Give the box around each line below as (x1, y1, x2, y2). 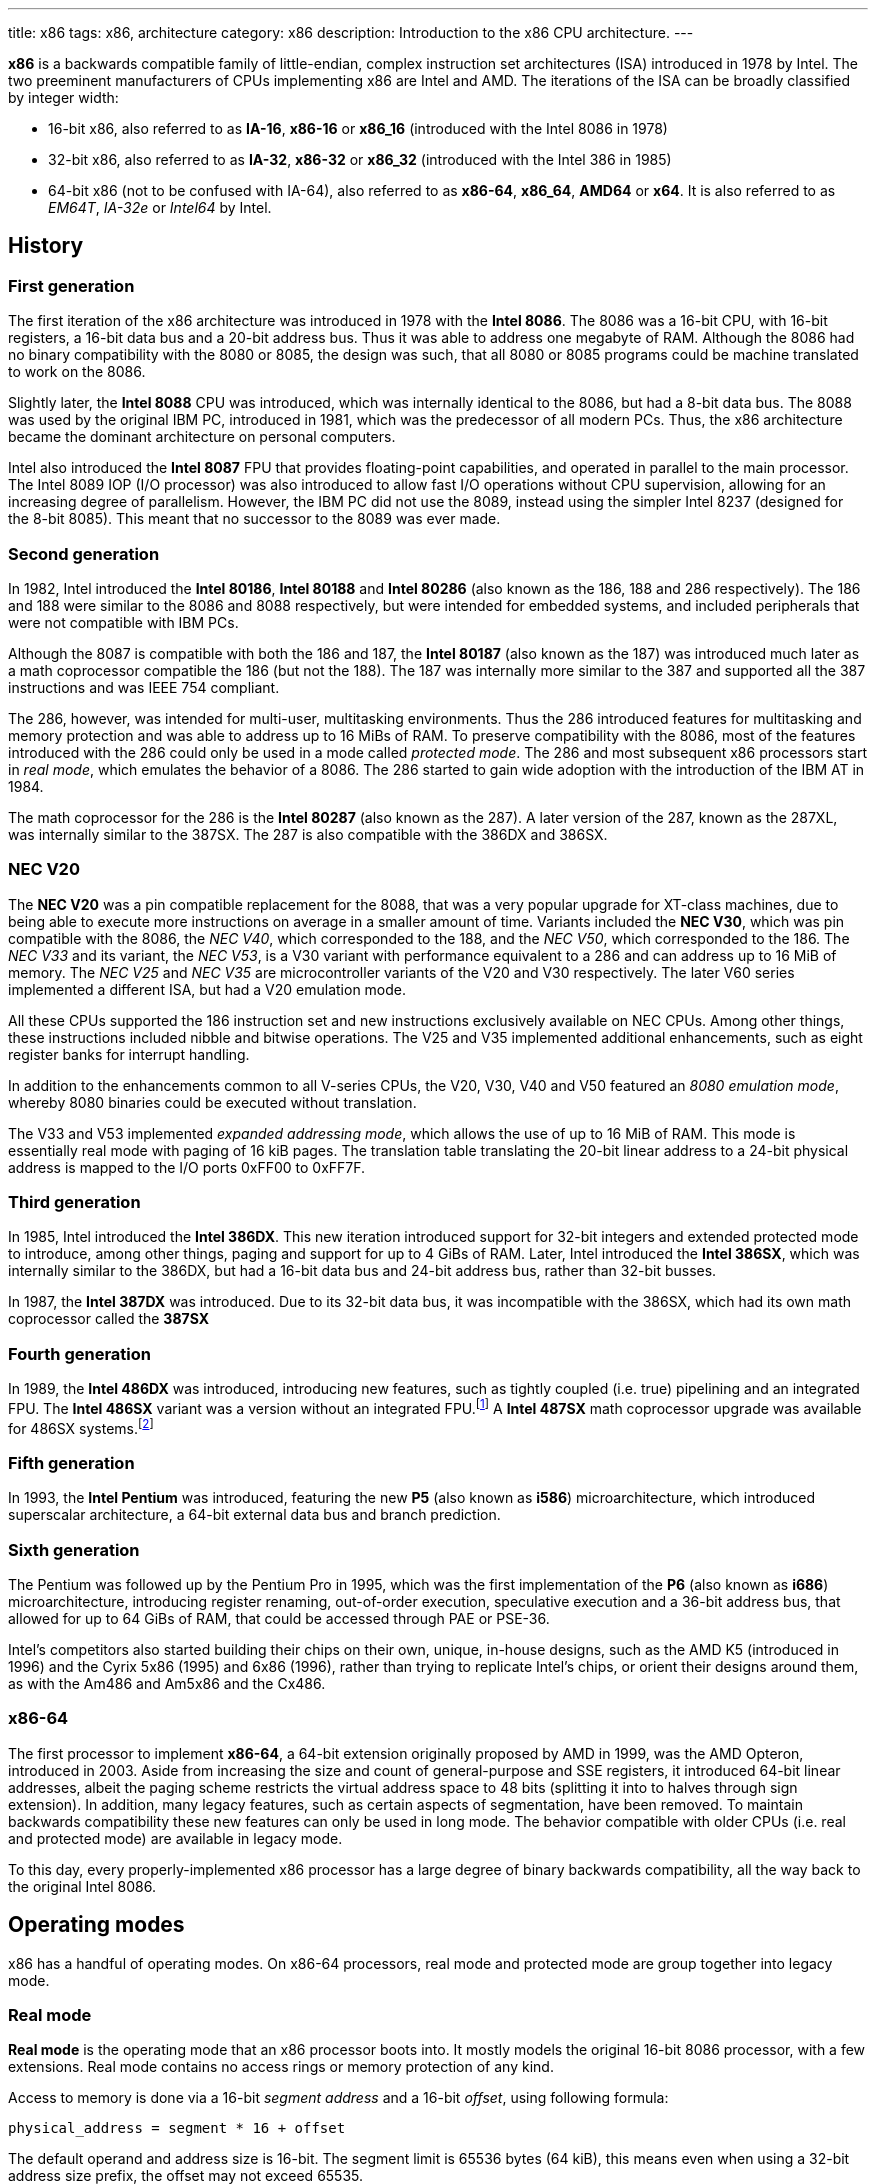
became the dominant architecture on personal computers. (8, 428, 396, 446)
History (8, 233, 84, 259)
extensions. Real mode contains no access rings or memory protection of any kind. (8, 2058, 554, 2076)
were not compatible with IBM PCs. (8, 613, 239, 631)
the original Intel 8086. (8, 1877, 156, 1895)
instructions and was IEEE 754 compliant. (8, 678, 280, 696)
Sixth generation (8, 1539, 140, 1560)
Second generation (8, 543, 160, 564)
